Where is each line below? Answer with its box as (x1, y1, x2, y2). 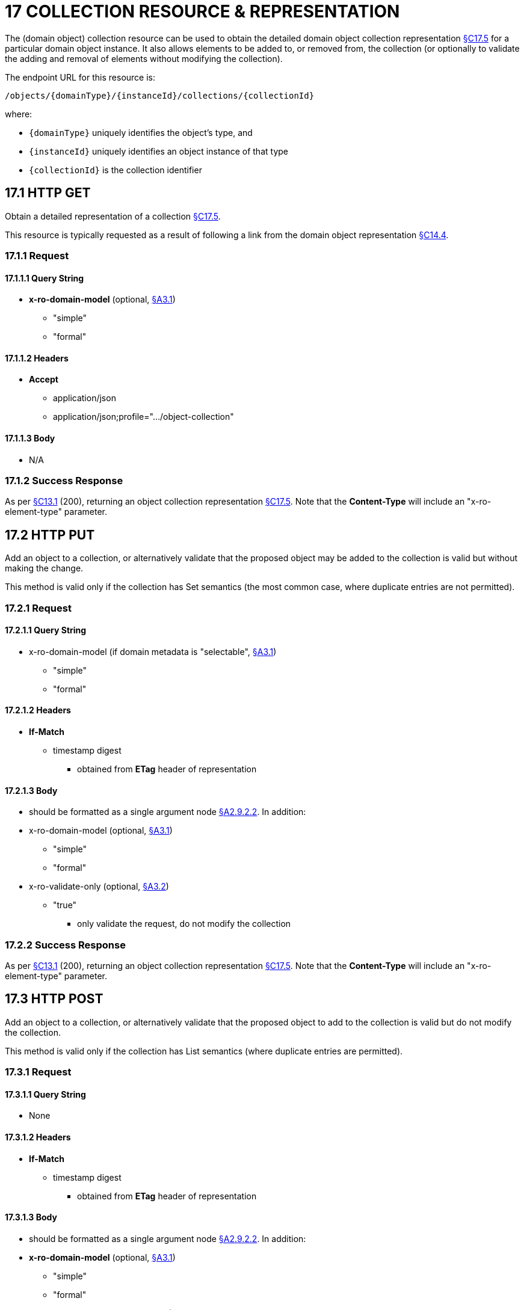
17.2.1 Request (5, 601, 72, 614)
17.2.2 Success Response (5, 938, 126, 951)
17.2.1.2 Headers (5, 705, 71, 716)
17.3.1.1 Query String (5, 1089, 86, 1099)
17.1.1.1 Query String (5, 272, 84, 283)
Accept (29, 374, 58, 385)
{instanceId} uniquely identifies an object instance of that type (29, 146, 288, 156)
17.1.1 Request (5, 249, 69, 262)
